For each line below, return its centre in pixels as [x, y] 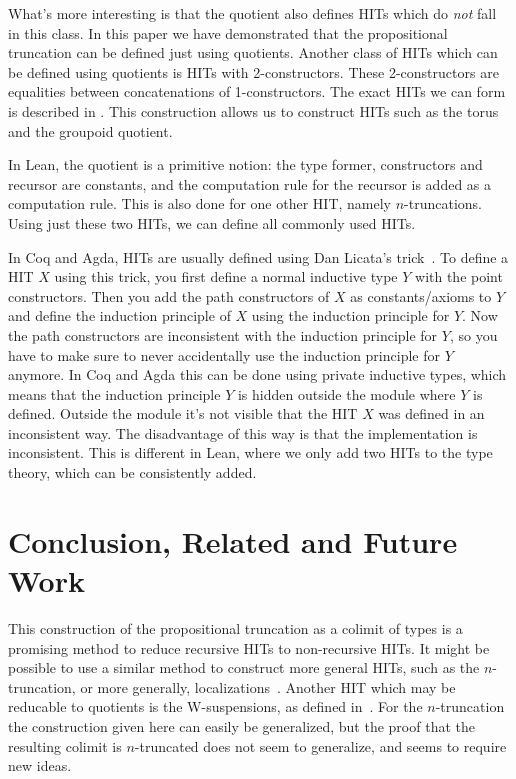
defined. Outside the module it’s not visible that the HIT [183, 413]
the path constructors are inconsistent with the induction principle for [223, 334]
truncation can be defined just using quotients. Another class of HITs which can [253, 52]
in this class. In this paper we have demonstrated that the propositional [228, 32]
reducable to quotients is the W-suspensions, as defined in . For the [215, 706]
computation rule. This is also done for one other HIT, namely [200, 203]
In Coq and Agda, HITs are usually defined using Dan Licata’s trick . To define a [258, 256]
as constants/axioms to [421, 295]
